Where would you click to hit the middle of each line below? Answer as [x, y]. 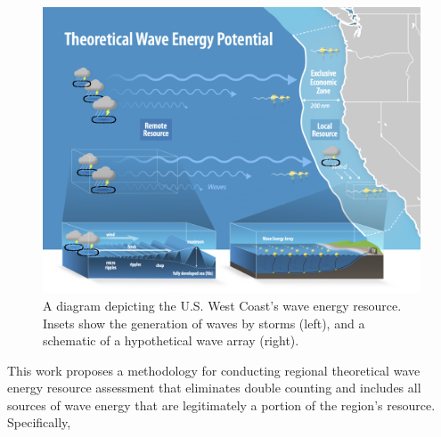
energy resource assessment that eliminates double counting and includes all [214, 388]
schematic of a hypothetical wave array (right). [171, 340]
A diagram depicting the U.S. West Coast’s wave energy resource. [222, 305]
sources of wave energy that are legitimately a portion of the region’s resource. [221, 405]
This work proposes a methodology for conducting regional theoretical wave [214, 370]
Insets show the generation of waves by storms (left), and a [204, 323]
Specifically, [39, 422]
